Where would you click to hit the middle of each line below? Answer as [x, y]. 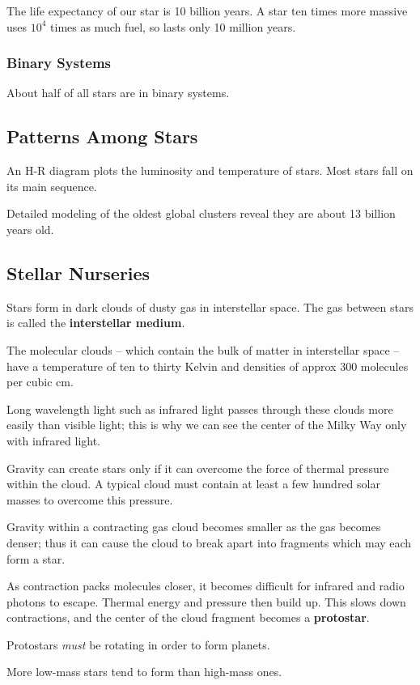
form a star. [36, 558]
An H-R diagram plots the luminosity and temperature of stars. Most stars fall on [210, 170]
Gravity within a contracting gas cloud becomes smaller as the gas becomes [194, 527]
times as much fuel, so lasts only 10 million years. [173, 26]
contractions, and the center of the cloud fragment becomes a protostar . [188, 617]
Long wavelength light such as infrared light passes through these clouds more [200, 408]
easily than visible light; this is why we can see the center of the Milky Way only [207, 425]
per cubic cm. [40, 382]
